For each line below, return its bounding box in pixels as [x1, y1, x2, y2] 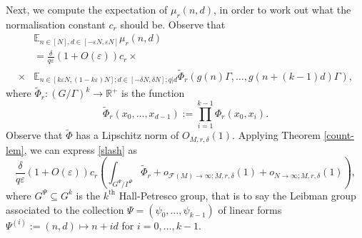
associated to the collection [6, 202, 124, 217]
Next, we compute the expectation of [6, 2, 168, 16]
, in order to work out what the [213, 2, 351, 16]
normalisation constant [6, 16, 106, 31]
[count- [323, 128, 354, 143]
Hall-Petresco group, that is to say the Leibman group [119, 187, 356, 202]
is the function [121, 86, 185, 100]
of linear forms [218, 202, 282, 217]
